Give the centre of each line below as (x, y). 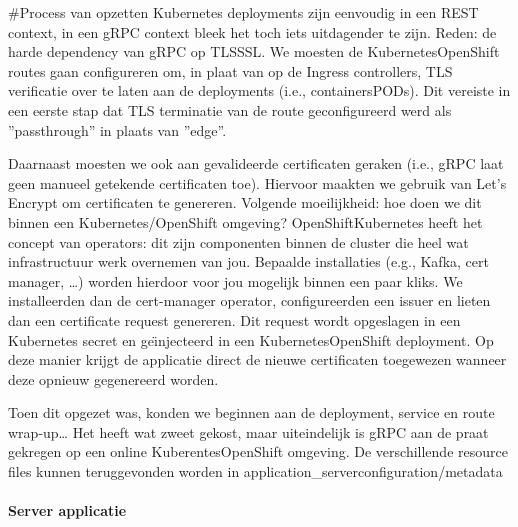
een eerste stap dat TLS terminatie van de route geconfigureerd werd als (230, 109)
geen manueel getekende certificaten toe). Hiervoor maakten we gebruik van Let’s (257, 182)
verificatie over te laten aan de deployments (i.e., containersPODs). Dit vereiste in (259, 90)
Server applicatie (67, 510)
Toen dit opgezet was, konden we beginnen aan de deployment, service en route (251, 412)
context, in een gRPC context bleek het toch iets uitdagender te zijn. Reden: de (252, 31)
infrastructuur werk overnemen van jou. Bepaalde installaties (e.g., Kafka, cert (248, 261)
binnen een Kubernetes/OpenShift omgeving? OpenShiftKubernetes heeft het (245, 221)
